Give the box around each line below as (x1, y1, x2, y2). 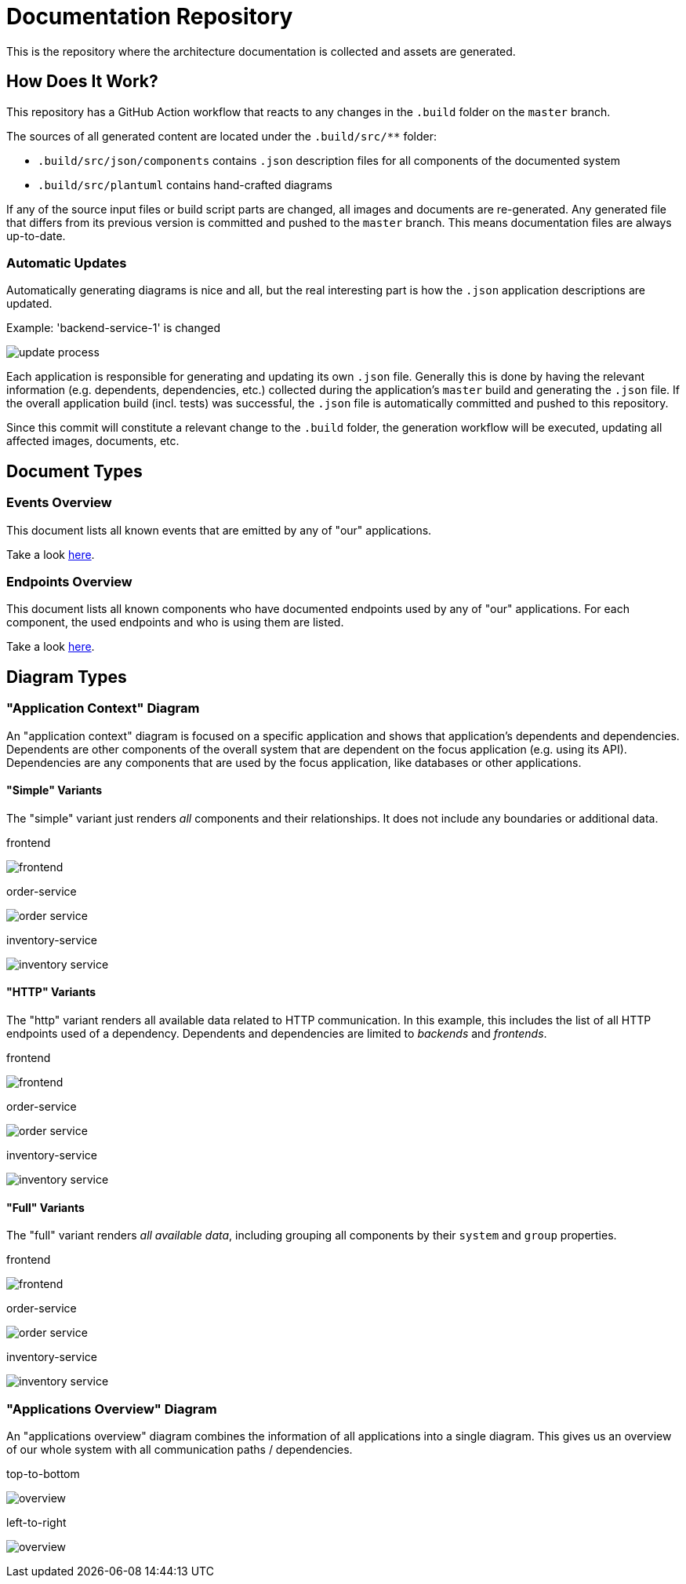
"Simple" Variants (6, 783, 103, 797)
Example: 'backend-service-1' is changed (6, 321, 221, 335)
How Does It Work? (6, 71, 158, 92)
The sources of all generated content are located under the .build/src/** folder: (6, 129, 437, 143)
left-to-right (6, 1515, 67, 1529)
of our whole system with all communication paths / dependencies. (6, 1442, 353, 1456)
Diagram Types (6, 666, 127, 687)
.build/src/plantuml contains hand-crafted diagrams (38, 177, 332, 192)
